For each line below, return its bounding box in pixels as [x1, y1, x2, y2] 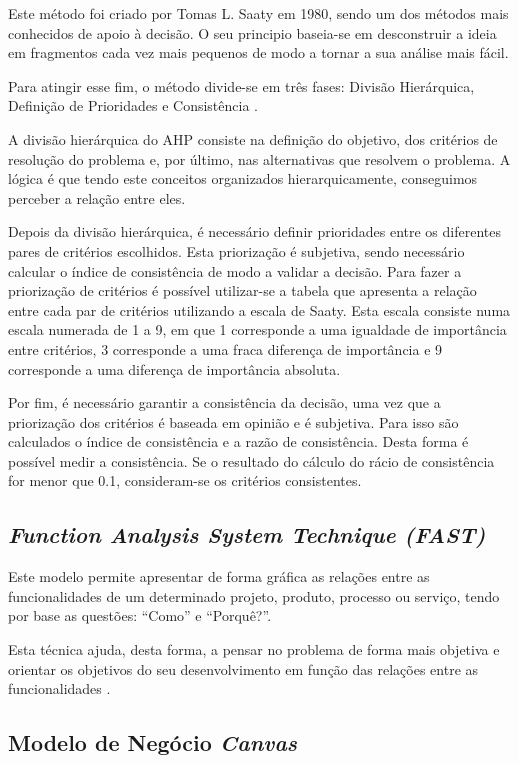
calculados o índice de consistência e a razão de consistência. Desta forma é [8, 431, 469, 452]
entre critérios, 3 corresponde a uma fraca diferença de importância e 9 [8, 338, 443, 359]
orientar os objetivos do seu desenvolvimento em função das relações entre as [8, 658, 479, 679]
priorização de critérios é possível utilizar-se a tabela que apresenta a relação [8, 280, 477, 301]
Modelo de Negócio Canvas [8, 727, 298, 758]
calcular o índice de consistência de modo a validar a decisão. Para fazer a [8, 260, 462, 281]
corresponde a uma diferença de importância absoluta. [8, 358, 341, 379]
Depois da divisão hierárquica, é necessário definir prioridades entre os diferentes [8, 221, 501, 242]
